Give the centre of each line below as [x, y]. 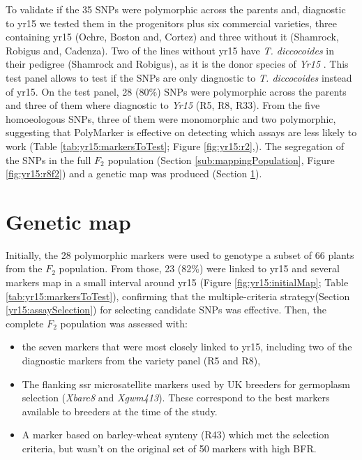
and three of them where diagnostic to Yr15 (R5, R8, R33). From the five [163, 105]
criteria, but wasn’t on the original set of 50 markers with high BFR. [169, 448]
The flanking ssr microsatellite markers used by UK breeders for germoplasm [186, 384]
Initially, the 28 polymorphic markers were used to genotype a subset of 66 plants [180, 254]
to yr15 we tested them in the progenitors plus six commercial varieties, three [172, 23]
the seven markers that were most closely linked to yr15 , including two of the [187, 347]
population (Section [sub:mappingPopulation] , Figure [221, 159]
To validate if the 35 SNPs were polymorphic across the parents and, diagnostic [176, 9]
